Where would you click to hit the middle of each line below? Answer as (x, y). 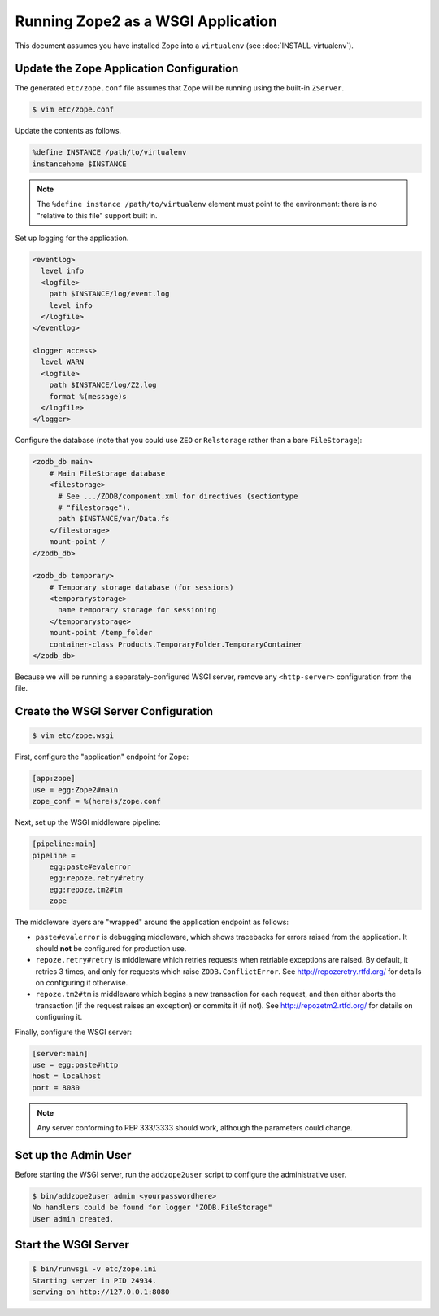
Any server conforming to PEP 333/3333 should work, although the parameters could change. (195, 1128)
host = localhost (67, 1076)
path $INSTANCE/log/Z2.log (103, 385)
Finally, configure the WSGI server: (74, 1032)
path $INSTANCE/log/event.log (109, 294)
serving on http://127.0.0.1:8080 (101, 1292)
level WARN (63, 362)
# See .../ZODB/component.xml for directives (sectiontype (178, 496)
